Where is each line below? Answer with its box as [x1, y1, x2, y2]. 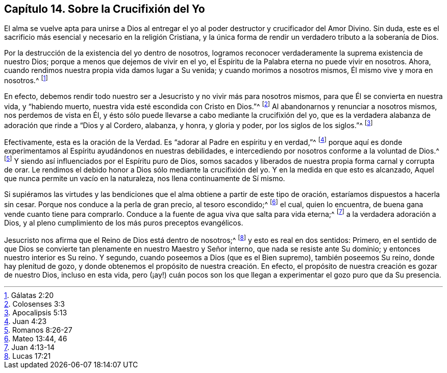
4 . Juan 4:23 [4, 316, 47, 326]
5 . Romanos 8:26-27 [4, 325, 72, 334]
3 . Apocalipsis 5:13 [4, 308, 67, 317]
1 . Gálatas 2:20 [4, 290, 54, 300]
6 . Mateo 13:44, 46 [4, 334, 67, 343]
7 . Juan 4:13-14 [4, 342, 55, 352]
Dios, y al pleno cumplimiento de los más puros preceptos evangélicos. [4, 218, 243, 228]
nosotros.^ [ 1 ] [4, 74, 48, 85]
